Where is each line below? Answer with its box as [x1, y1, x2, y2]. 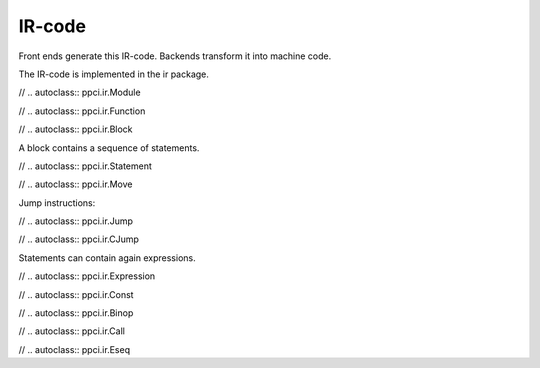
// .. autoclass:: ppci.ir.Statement [18, 160, 152, 172]
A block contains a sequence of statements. [18, 141, 200, 154]
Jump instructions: [18, 196, 96, 209]
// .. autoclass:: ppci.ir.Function [18, 105, 146, 117]
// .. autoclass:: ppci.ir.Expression [18, 270, 156, 282]
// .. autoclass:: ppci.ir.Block [18, 123, 134, 135]
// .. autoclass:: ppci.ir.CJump [18, 233, 140, 245]
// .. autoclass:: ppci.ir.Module [18, 86, 141, 99]
